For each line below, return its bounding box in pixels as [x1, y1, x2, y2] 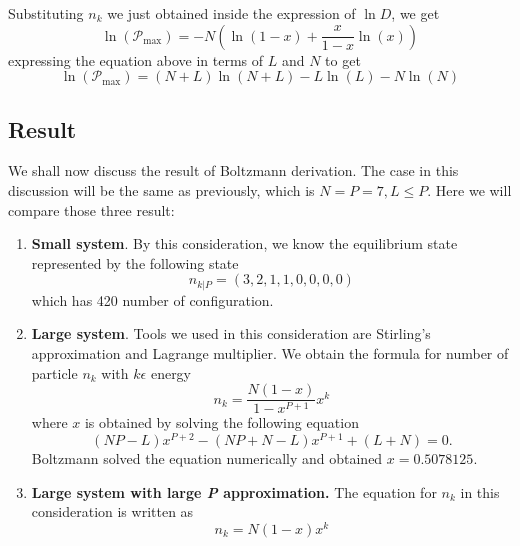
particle [31, 362, 78, 383]
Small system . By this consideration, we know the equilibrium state [31, 233, 458, 254]
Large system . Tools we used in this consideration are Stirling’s [31, 323, 431, 344]
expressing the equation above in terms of [8, 49, 264, 70]
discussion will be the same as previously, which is [8, 179, 315, 200]
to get [325, 49, 361, 70]
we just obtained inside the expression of [107, 3, 356, 23]
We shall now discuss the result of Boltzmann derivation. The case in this [8, 160, 459, 181]
